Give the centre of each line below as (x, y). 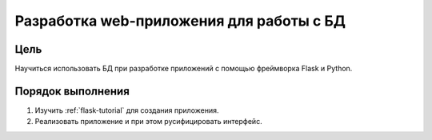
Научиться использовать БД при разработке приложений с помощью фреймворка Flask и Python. (184, 69)
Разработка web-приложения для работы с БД (180, 21)
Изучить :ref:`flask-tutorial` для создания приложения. (127, 110)
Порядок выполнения (72, 91)
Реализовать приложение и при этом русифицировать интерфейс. (149, 122)
